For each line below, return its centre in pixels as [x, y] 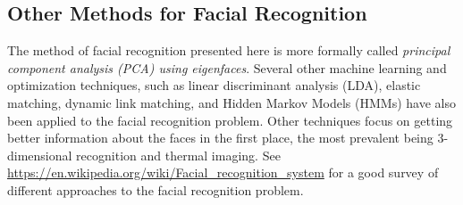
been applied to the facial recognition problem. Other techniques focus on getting [230, 120]
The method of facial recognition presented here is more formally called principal [229, 50]
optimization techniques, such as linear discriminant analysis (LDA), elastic [214, 85]
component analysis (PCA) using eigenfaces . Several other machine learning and [227, 67]
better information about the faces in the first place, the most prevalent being [220, 138]
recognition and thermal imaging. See [178, 155]
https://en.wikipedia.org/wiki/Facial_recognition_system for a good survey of [223, 172]
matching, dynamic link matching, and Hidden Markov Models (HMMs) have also [231, 102]
